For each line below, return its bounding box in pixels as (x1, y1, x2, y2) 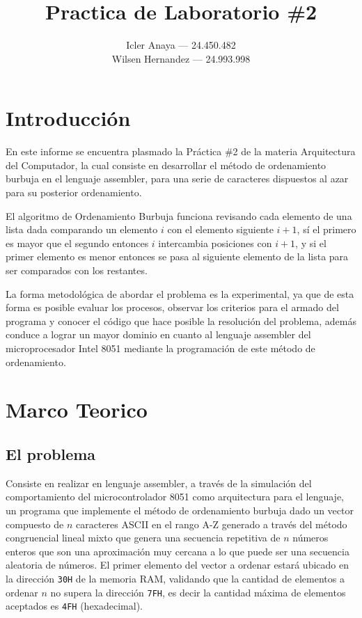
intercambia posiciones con (158, 235, 272, 250)
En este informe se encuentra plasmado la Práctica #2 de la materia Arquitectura (6, 144, 356, 159)
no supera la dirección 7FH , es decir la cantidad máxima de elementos (50, 585, 346, 599)
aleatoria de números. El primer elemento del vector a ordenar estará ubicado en (6, 557, 349, 572)
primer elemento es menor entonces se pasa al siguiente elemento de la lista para (6, 249, 349, 264)
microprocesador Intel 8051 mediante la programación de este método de (6, 340, 315, 355)
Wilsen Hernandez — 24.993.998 (111, 51, 251, 65)
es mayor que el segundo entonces (6, 235, 149, 250)
